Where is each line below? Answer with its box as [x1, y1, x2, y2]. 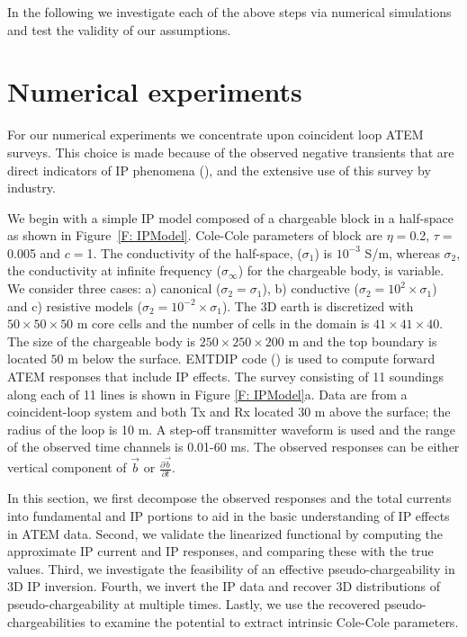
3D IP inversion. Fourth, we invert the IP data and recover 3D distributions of [7, 577, 440, 596]
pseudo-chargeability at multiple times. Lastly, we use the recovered [7, 594, 381, 613]
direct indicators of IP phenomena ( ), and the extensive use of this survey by [7, 160, 431, 179]
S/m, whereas [364, 243, 440, 262]
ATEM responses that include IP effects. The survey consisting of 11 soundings [7, 367, 444, 386]
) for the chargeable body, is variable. [238, 261, 445, 280]
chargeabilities [7, 612, 85, 631]
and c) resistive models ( [7, 296, 142, 315]
